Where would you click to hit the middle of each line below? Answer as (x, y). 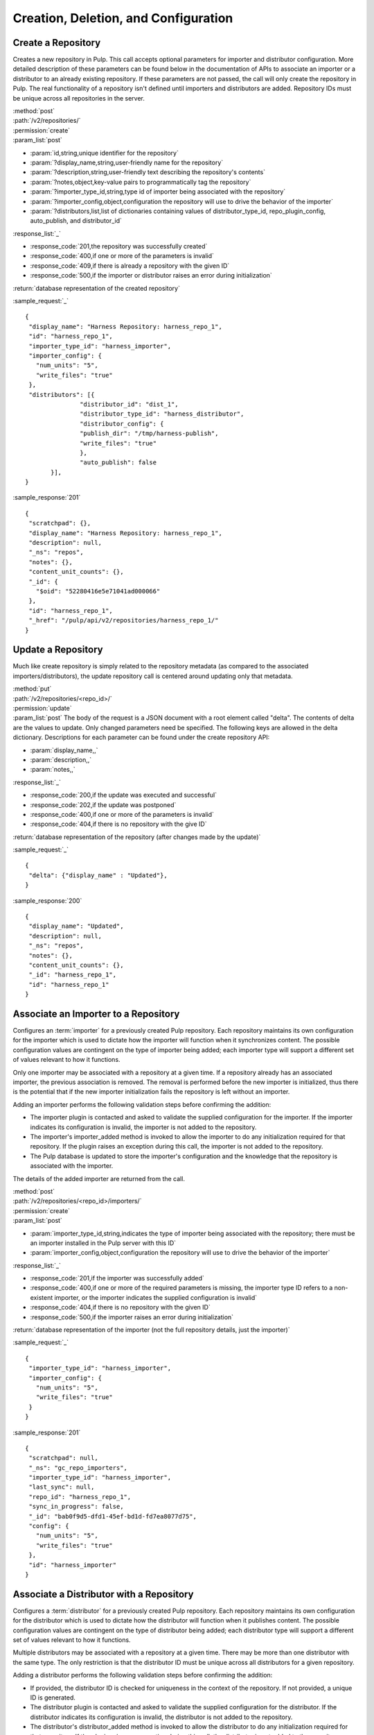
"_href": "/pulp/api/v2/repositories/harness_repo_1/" (124, 620)
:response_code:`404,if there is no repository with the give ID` (118, 824)
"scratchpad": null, (63, 1458)
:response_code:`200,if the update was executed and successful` (124, 795)
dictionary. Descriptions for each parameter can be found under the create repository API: (141, 737)
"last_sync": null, (62, 1487)
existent (42, 1297)
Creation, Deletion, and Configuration (123, 18)
